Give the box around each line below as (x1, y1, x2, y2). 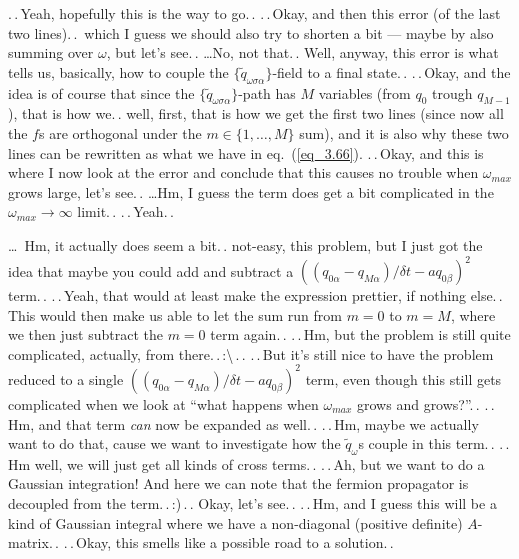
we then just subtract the (8, 324, 163, 345)
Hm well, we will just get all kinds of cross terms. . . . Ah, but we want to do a (8, 453, 485, 474)
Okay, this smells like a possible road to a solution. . (76, 532, 394, 553)
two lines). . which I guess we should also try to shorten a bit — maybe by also (8, 22, 494, 43)
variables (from (318, 82, 411, 103)
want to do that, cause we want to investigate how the (8, 433, 341, 454)
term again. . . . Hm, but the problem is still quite (210, 324, 511, 345)
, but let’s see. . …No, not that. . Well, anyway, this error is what (106, 42, 499, 63)
